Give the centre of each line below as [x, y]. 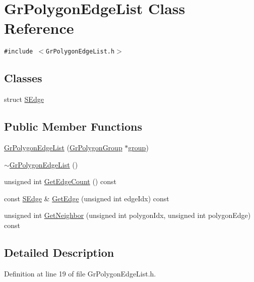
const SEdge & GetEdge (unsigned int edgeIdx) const [87, 198]
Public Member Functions [73, 126]
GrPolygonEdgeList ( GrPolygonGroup [63, 147]
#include [19, 52]
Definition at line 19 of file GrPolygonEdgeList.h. [80, 273]
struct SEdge [24, 99]
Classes [23, 78]
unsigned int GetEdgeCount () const [60, 181]
